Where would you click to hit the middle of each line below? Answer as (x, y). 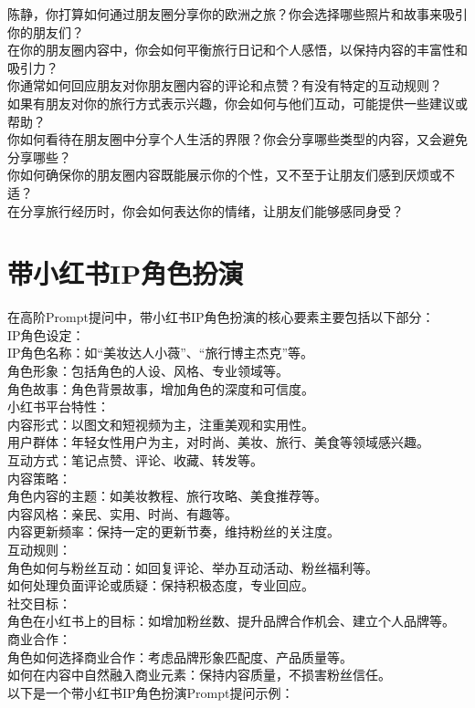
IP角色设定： (46, 334)
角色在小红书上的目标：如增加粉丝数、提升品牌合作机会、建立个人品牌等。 (231, 621)
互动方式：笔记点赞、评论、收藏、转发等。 (135, 460)
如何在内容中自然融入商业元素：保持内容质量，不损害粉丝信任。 (199, 675)
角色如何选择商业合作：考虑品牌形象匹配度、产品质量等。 (180, 656)
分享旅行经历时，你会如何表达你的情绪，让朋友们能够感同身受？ (211, 210)
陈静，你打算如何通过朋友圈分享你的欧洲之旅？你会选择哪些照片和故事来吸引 (237, 14)
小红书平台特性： (58, 406)
